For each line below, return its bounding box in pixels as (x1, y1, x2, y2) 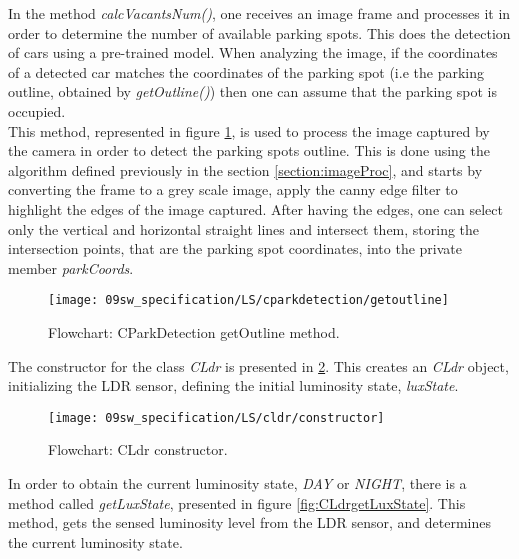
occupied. (8, 100, 66, 121)
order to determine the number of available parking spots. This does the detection (8, 22, 511, 43)
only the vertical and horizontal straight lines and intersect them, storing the (8, 218, 480, 239)
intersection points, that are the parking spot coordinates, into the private (8, 238, 462, 259)
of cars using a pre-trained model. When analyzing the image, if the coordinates (8, 42, 498, 63)
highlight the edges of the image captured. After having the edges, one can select (8, 198, 503, 219)
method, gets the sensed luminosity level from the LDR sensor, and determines (8, 512, 492, 533)
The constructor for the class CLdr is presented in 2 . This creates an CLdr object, (8, 355, 509, 376)
